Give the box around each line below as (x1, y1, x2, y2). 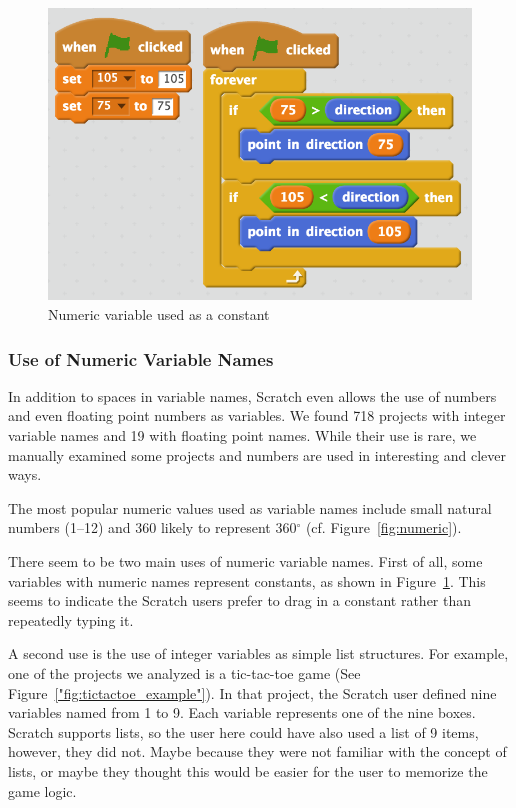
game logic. (8, 780, 77, 801)
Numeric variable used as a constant (48, 304, 270, 325)
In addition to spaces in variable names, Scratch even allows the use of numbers (8, 385, 497, 406)
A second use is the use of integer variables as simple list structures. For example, (8, 643, 509, 664)
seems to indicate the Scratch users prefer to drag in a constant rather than (8, 590, 472, 611)
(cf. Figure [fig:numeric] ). (305, 517, 462, 538)
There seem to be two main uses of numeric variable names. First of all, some (8, 551, 483, 572)
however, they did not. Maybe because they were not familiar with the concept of (8, 741, 507, 762)
